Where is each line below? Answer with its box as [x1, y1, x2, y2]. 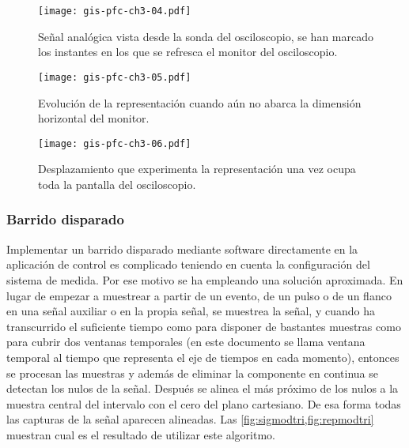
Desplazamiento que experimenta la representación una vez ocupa [38, 160, 356, 177]
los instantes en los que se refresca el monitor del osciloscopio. [38, 43, 338, 60]
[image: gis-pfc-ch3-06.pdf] [38, 137, 191, 149]
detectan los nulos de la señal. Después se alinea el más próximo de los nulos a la [6, 380, 399, 397]
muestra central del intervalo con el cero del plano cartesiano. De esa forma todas [6, 395, 401, 412]
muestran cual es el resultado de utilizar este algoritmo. [6, 426, 275, 442]
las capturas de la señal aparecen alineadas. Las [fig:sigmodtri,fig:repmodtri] [6, 411, 374, 427]
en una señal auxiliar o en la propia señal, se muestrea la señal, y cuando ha [6, 303, 375, 319]
